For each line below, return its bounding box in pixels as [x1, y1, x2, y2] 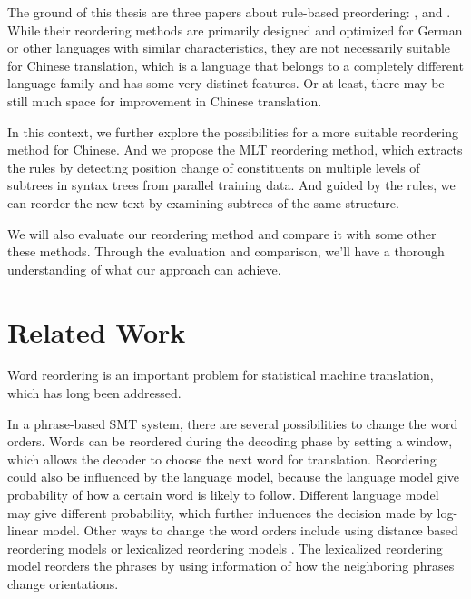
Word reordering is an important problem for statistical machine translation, [7, 365, 434, 384]
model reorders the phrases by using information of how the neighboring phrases [7, 556, 455, 575]
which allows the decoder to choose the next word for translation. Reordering [7, 449, 437, 468]
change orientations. [7, 574, 119, 593]
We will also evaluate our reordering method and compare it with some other [7, 224, 437, 243]
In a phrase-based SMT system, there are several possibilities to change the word [7, 414, 458, 433]
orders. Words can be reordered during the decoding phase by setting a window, [7, 432, 453, 451]
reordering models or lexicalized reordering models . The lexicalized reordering [7, 538, 443, 557]
